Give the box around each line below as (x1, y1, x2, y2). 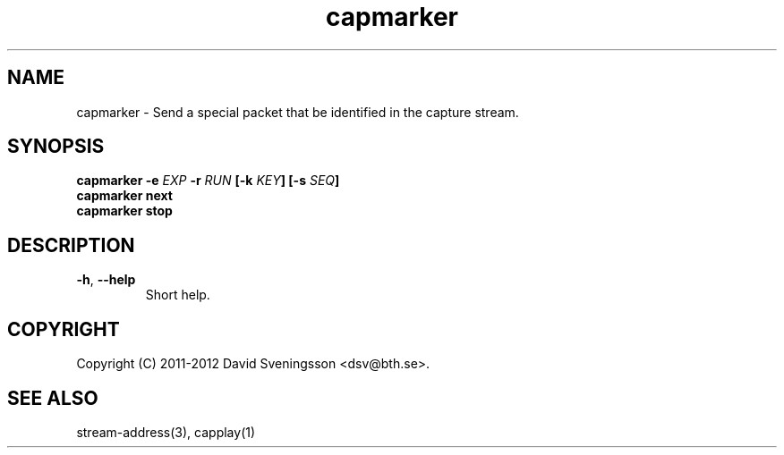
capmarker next (76, 188, 173, 204)
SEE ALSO (7, 386, 98, 409)
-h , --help (76, 272, 136, 288)
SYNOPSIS (7, 135, 105, 158)
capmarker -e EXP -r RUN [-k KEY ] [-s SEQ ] (76, 173, 340, 189)
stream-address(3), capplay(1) (76, 424, 256, 440)
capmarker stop (76, 203, 173, 219)
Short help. (145, 287, 210, 303)
